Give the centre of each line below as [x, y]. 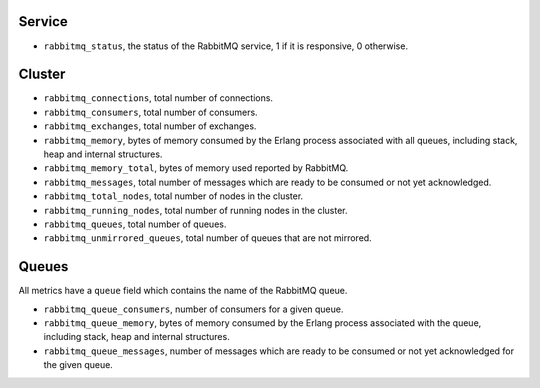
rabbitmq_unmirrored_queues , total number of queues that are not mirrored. [207, 238]
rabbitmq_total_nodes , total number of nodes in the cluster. [173, 196]
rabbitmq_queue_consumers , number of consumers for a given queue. [193, 309]
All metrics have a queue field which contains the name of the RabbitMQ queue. [183, 291]
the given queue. [78, 365]
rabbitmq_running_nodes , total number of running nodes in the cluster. [196, 210]
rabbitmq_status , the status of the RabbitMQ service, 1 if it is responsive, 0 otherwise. [226, 46]
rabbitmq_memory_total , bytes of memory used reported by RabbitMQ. [196, 168]
